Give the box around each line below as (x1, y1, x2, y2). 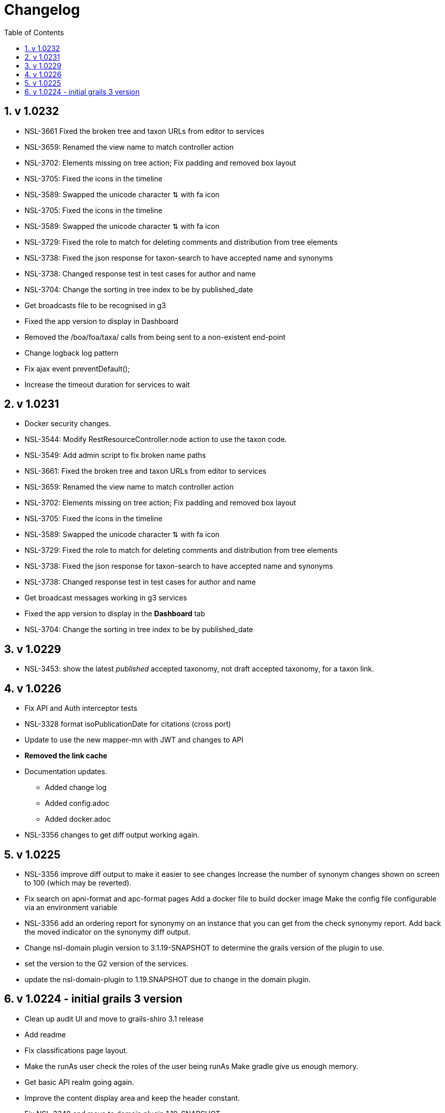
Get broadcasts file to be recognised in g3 (24, 300, 166, 310)
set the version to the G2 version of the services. (24, 959, 188, 968)
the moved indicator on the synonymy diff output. (24, 927, 190, 936)
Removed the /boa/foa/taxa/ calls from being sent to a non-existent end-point (24, 332, 286, 341)
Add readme (24, 1030, 66, 1039)
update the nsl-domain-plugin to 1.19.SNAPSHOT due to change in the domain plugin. (24, 975, 311, 984)
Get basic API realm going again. (24, 1077, 134, 1086)
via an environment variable (24, 902, 117, 912)
